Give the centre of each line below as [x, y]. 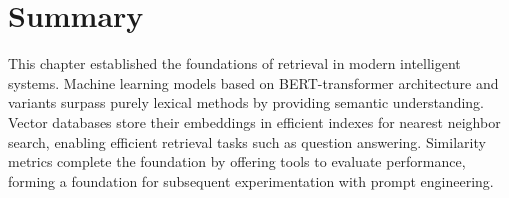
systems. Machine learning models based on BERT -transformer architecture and [253, 82]
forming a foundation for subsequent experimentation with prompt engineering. [251, 180]
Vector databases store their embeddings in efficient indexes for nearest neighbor [254, 121]
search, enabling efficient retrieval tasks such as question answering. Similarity [247, 141]
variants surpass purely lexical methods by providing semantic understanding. [246, 102]
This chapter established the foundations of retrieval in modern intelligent [234, 63]
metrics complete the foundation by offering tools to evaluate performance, [237, 161]
